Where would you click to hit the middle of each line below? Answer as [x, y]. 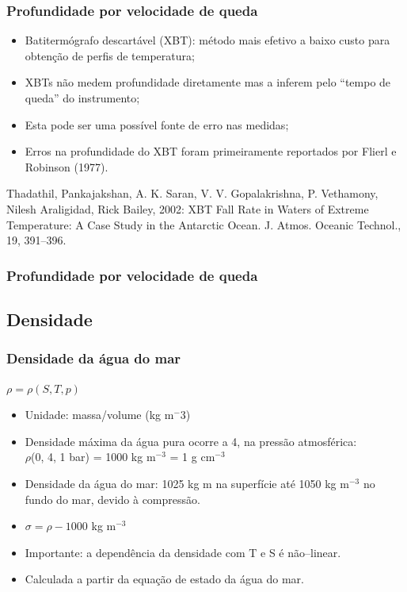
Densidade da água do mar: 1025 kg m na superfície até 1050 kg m [187, 483]
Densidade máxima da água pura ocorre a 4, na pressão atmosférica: [191, 441]
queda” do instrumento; [82, 98]
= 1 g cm [192, 457]
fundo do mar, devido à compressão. [112, 499]
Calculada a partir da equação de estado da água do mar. [164, 579]
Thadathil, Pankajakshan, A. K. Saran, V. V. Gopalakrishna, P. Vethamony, [192, 193]
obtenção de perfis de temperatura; [110, 55]
